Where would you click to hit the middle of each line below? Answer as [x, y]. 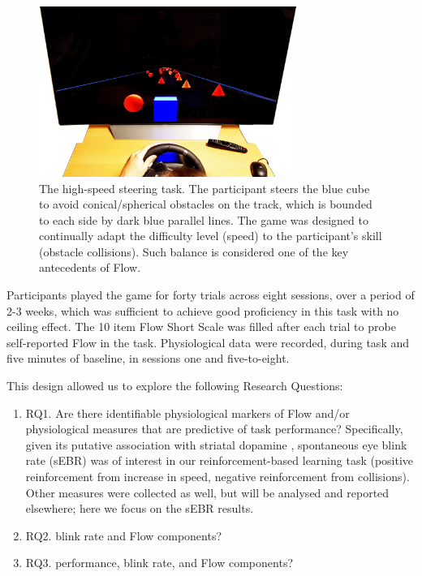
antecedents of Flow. [90, 267]
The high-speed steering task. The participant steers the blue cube [205, 188]
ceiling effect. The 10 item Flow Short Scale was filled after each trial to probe [201, 327]
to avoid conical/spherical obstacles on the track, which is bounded [206, 204]
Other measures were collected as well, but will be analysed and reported [207, 492]
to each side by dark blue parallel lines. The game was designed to [204, 219]
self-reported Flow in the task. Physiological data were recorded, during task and [208, 342]
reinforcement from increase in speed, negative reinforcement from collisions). [217, 477]
